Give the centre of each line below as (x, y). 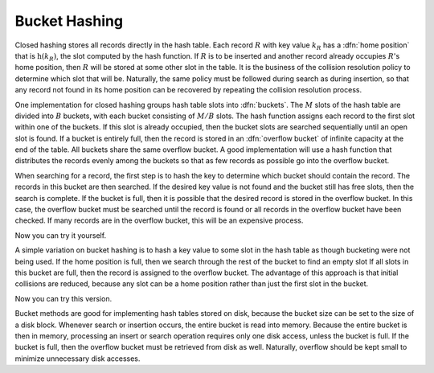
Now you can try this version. (63, 298)
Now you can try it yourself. (61, 235)
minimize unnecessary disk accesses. (78, 359)
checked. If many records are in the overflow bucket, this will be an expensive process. (159, 220)
